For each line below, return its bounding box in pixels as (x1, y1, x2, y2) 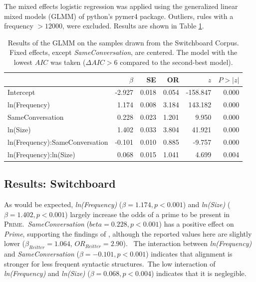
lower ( (4, 238, 25, 249)
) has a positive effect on (159, 219, 234, 229)
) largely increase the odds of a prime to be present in (65, 209, 230, 219)
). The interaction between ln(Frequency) (123, 238, 252, 249)
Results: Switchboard (4, 176, 116, 191)
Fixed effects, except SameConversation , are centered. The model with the (9, 47, 238, 57)
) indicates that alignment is (146, 249, 233, 259)
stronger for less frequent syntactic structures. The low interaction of (4, 258, 216, 269)
